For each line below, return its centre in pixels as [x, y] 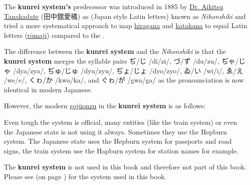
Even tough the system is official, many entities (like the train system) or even [121, 122]
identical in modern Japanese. [48, 89]
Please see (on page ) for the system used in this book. [85, 176]
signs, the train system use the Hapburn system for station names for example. [121, 150]
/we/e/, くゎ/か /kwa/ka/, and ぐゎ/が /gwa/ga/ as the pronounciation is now [124, 80]
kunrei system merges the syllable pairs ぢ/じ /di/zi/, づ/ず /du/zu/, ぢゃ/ [121, 60]
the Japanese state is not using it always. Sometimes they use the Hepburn [116, 131]
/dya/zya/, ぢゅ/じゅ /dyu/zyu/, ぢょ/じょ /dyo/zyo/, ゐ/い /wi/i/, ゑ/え [128, 70]
